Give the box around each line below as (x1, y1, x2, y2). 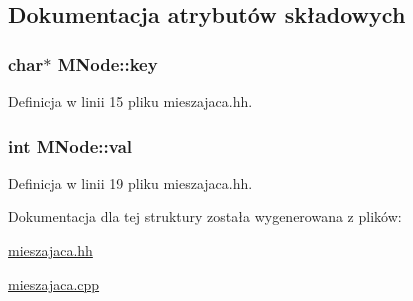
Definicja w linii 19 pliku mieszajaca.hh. (8, 172, 253, 193)
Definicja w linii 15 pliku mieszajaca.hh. (8, 91, 253, 111)
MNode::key (57, 51, 158, 76)
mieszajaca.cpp (8, 273, 100, 294)
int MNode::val (8, 133, 133, 158)
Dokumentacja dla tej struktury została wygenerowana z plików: (8, 206, 402, 227)
